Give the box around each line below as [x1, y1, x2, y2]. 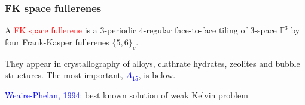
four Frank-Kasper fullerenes [5, 35, 109, 48]
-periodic [104, 24, 137, 36]
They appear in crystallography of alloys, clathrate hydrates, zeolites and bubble [5, 57, 300, 69]
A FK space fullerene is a [5, 24, 97, 36]
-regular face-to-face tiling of [143, 24, 248, 36]
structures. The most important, [5, 69, 123, 81]
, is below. [138, 69, 176, 81]
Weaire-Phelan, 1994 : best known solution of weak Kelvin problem [5, 88, 248, 101]
